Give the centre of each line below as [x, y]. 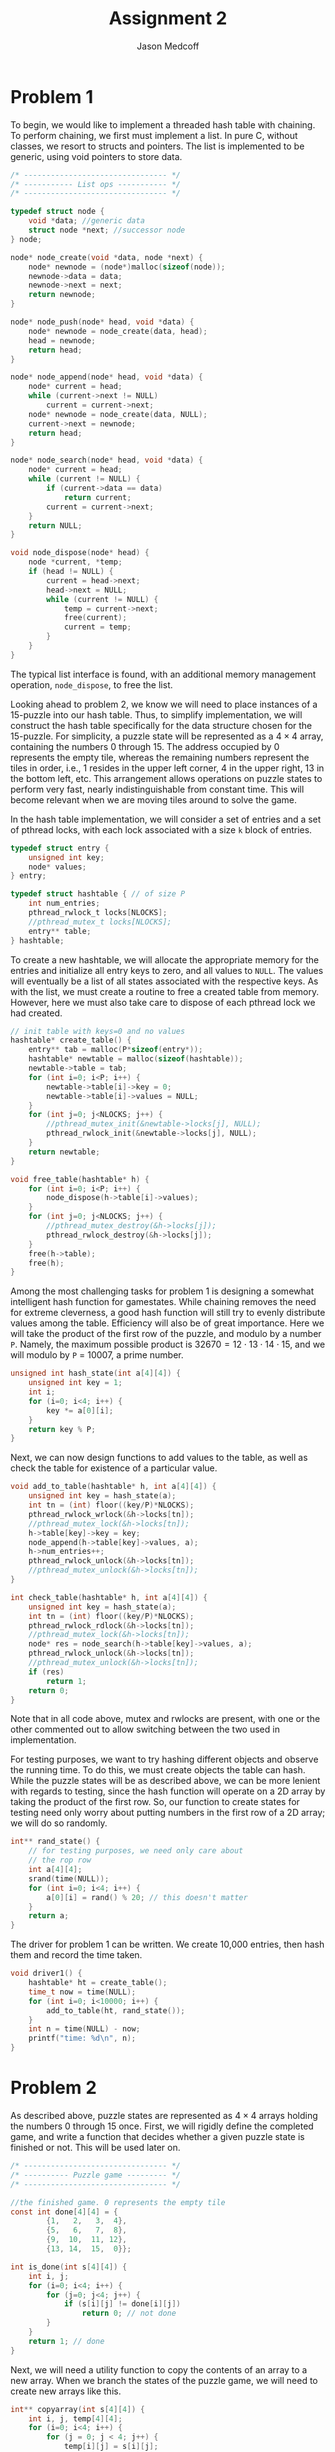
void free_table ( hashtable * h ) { [80, 1179]
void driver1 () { [46, 1973]
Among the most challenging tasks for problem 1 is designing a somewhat [162, 1291]
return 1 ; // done [66, 2341]
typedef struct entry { [60, 848]
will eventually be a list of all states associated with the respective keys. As [164, 981]
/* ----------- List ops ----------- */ [96, 184]
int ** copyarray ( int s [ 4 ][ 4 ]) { [77, 2409]
